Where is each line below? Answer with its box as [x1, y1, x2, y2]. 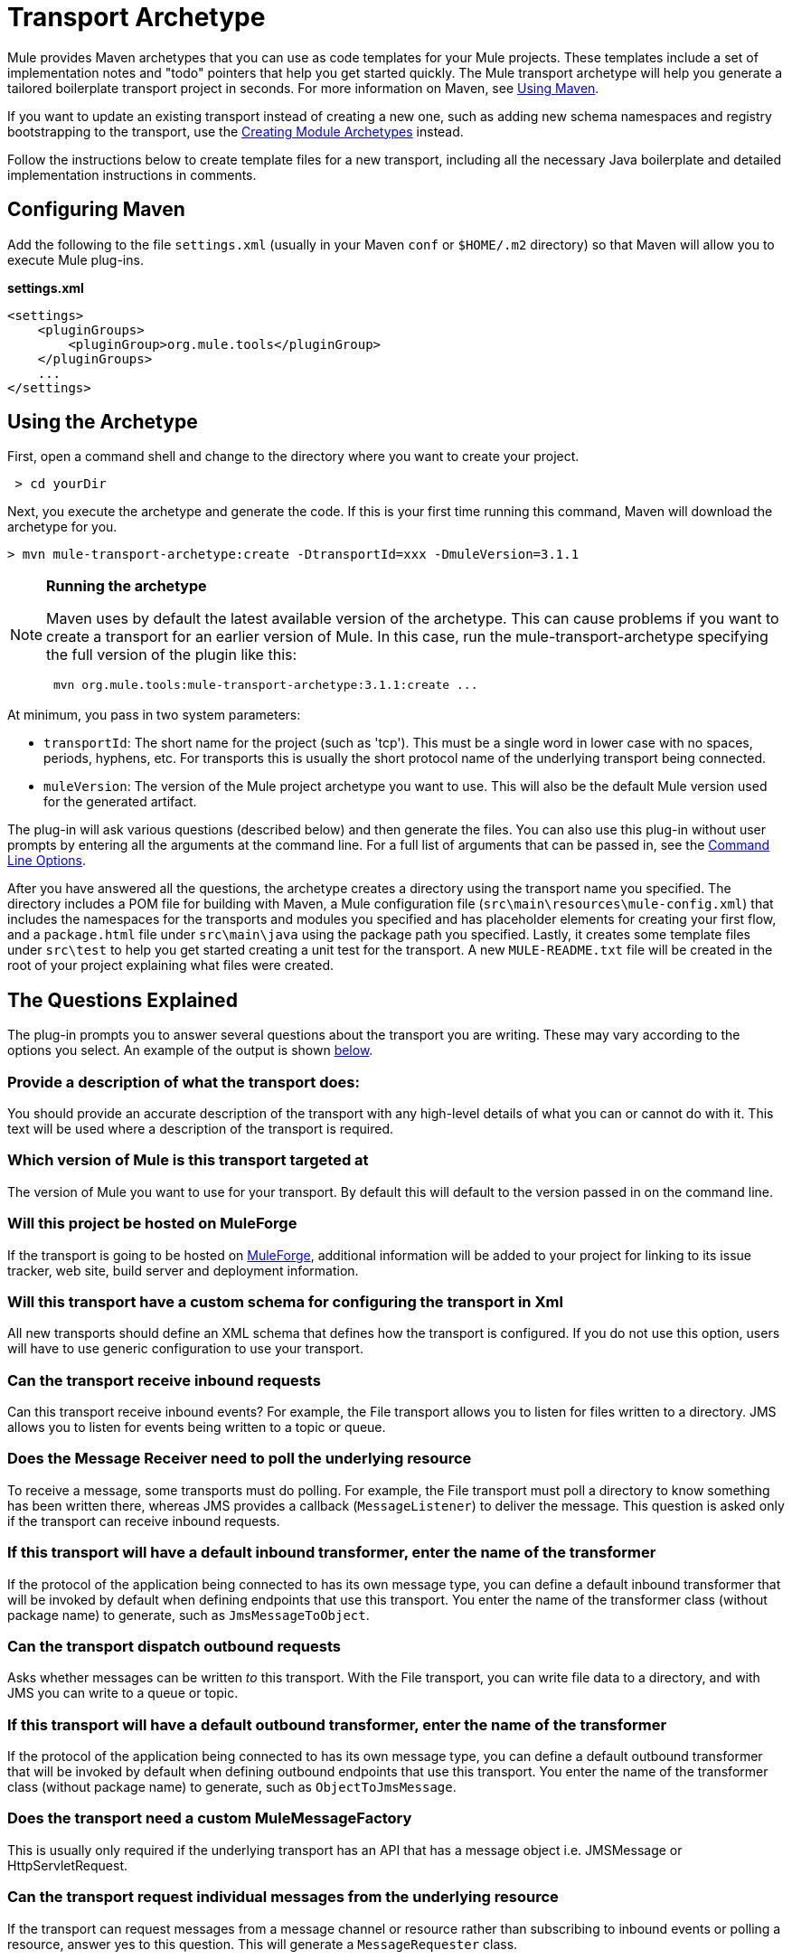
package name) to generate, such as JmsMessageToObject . [7, 1606, 370, 1623]
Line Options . [7, 852, 87, 869]
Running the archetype [46, 577, 207, 596]
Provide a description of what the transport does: [7, 1072, 360, 1091]
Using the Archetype [7, 410, 198, 434]
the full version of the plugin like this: [46, 645, 297, 664]
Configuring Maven [7, 198, 185, 221]
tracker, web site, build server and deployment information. [7, 1262, 359, 1278]
